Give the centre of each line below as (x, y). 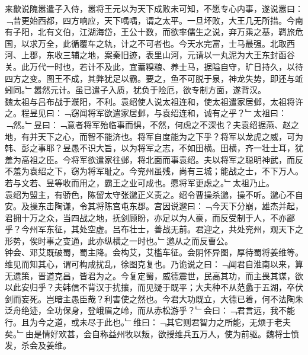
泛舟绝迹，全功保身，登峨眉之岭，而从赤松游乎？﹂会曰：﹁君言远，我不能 (150, 310)
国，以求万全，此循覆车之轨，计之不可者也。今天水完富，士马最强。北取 (146, 43)
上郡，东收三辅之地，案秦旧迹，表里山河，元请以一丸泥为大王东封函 (154, 55)
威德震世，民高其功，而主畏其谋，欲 (232, 275)
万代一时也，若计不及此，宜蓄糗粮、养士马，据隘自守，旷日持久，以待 (166, 66)
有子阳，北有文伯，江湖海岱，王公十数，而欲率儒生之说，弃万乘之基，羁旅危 (154, 32)
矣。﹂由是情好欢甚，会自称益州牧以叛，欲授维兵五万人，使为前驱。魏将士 (148, 333)
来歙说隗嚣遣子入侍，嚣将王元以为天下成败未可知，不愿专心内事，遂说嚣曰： (154, 8)
